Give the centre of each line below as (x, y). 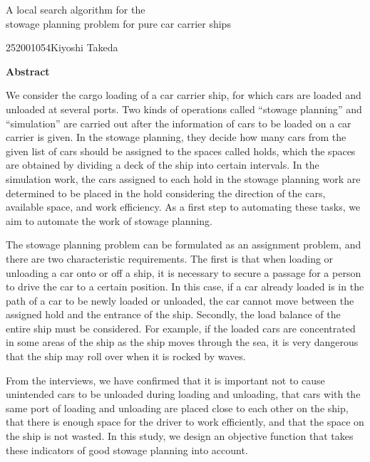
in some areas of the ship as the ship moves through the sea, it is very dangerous (182, 342)
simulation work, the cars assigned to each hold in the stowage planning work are (183, 178)
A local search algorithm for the (76, 9)
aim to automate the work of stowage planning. (109, 220)
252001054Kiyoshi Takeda (62, 47)
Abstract (28, 71)
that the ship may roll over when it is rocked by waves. (126, 356)
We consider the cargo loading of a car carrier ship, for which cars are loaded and (184, 95)
